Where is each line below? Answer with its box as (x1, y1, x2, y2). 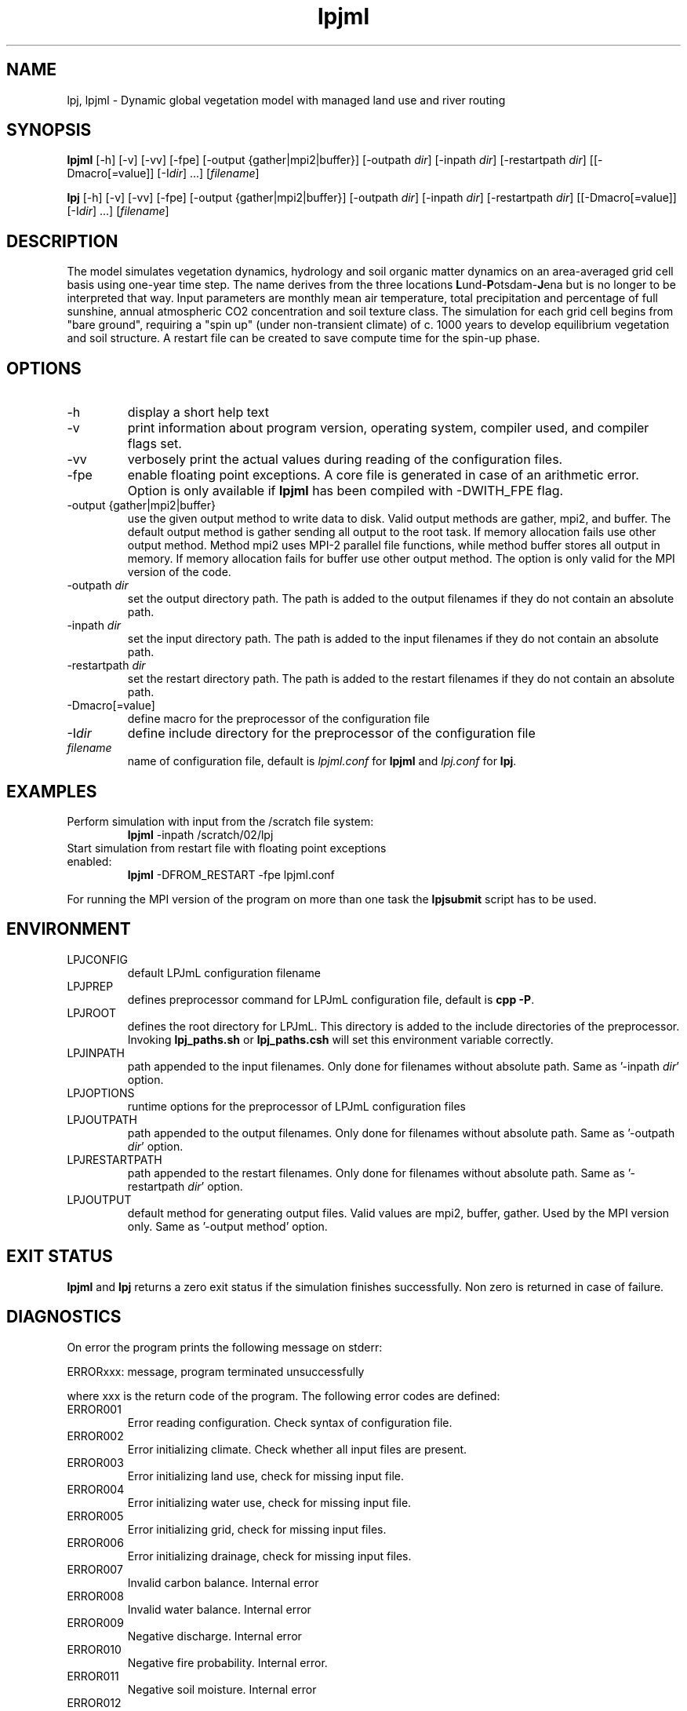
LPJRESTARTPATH (67, 1152, 162, 1166)
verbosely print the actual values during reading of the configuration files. (127, 451, 563, 468)
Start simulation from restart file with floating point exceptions (67, 841, 387, 855)
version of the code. (127, 565, 231, 579)
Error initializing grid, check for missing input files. (127, 1522, 387, 1536)
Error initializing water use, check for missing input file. (127, 1495, 412, 1509)
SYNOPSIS (6, 120, 92, 140)
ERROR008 (67, 1589, 124, 1603)
